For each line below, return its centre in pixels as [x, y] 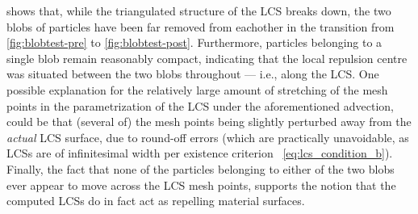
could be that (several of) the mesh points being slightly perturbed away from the [209, 122]
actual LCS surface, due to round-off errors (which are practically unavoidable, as [208, 137]
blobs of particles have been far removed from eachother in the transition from [201, 26]
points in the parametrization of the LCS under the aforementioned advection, [200, 105]
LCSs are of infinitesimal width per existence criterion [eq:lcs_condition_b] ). [200, 153]
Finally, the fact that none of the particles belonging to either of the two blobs [201, 168]
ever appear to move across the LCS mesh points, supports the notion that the [201, 185]
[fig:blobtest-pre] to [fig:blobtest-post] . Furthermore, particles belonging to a [194, 42]
